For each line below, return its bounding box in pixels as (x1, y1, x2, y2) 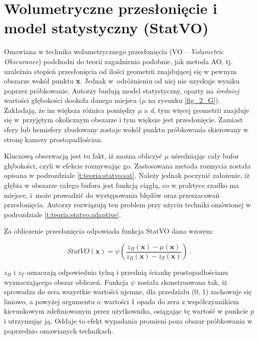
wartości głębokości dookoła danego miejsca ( (4, 95, 142, 105)
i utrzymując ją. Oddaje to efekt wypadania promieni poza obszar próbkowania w (4, 315, 253, 326)
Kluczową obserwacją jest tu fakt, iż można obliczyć (4, 151, 163, 161)
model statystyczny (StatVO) (4, 17, 209, 38)
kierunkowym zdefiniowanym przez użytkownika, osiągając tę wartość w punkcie (4, 306, 249, 316)
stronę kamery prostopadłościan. (4, 134, 103, 144)
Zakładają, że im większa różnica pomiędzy (4, 104, 136, 115)
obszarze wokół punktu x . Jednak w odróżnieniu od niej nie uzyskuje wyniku (4, 76, 240, 86)
